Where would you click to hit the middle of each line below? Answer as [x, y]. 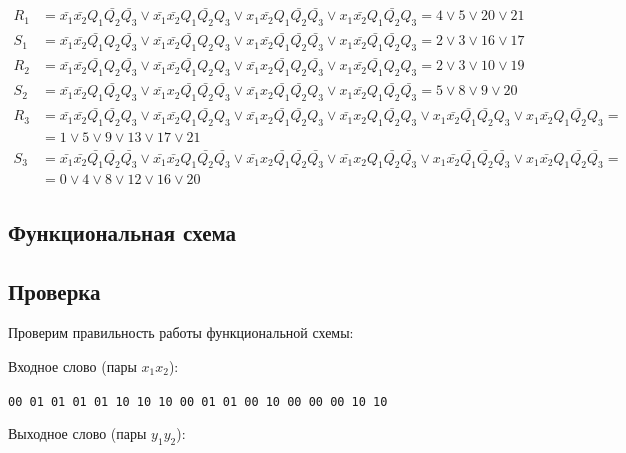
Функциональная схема [122, 231]
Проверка [54, 290]
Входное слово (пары [72, 365]
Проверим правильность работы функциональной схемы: [181, 332]
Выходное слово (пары [77, 433]
